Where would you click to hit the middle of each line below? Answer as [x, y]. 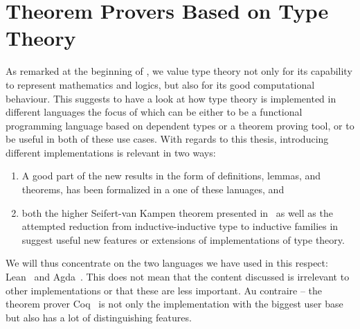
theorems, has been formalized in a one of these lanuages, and [153, 189]
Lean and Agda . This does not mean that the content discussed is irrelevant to [178, 277]
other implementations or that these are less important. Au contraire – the [164, 290]
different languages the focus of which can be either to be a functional [154, 112]
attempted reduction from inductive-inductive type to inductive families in [180, 226]
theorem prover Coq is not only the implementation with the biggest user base [174, 304]
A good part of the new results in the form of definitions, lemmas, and [171, 176]
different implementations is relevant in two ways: [111, 152]
